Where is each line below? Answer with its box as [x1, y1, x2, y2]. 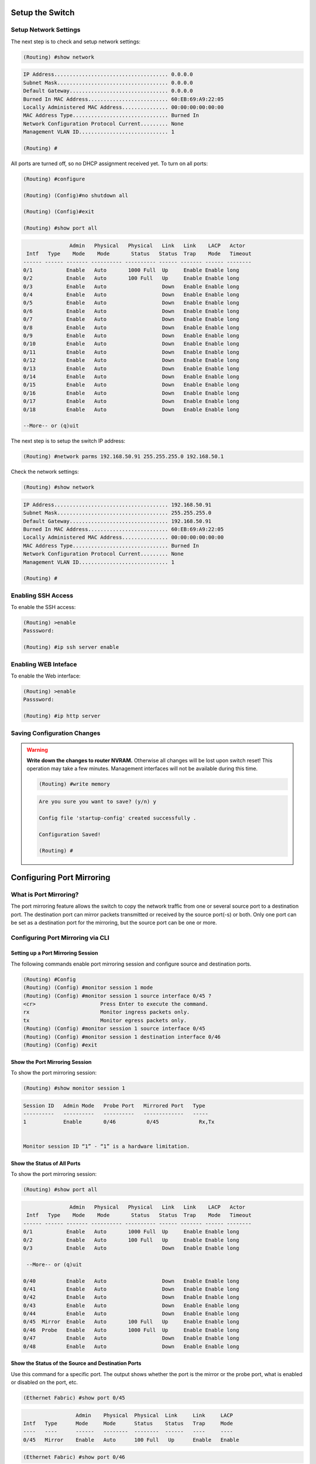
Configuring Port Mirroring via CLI [11, 933, 109, 942]
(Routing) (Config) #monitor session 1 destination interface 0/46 [23, 1034, 221, 1040]
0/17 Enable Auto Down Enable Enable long [23, 398, 239, 405]
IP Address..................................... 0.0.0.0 [23, 71, 193, 78]
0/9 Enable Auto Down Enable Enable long [23, 333, 239, 339]
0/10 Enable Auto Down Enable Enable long [23, 340, 239, 347]
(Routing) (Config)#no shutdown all [23, 192, 129, 199]
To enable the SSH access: [11, 604, 76, 611]
